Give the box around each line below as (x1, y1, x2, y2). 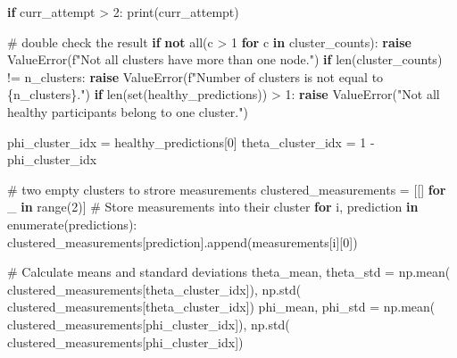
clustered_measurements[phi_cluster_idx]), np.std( (7, 314, 290, 333)
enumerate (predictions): (7, 214, 137, 233)
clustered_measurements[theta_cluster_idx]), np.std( (7, 279, 302, 298)
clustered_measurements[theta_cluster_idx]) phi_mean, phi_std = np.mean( (7, 297, 436, 316)
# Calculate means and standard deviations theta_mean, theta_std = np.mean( (7, 262, 451, 281)
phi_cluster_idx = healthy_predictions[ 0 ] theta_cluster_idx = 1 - (7, 132, 375, 151)
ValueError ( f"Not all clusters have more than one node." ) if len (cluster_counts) (7, 50, 443, 69)
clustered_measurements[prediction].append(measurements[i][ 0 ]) (7, 232, 358, 251)
